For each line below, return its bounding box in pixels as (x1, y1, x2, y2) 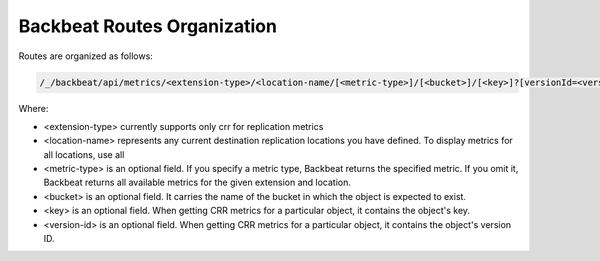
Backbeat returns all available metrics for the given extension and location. (43, 176, 352, 189)
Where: (18, 102, 49, 114)
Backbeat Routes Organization (18, 15, 277, 37)
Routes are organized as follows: (18, 50, 154, 62)
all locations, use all (43, 148, 125, 160)
